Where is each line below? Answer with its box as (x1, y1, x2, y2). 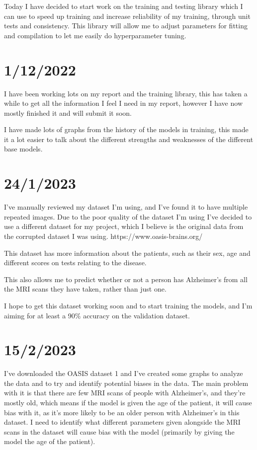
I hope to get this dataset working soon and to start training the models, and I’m (4, 300, 253, 310)
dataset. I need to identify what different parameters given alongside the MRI (4, 417, 241, 427)
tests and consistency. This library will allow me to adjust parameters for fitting (4, 20, 248, 31)
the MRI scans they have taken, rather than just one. (4, 284, 167, 294)
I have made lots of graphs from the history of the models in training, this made (4, 124, 249, 135)
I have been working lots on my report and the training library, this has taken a (4, 88, 248, 98)
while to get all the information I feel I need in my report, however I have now (4, 98, 243, 108)
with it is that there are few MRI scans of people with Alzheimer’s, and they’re (4, 387, 246, 398)
